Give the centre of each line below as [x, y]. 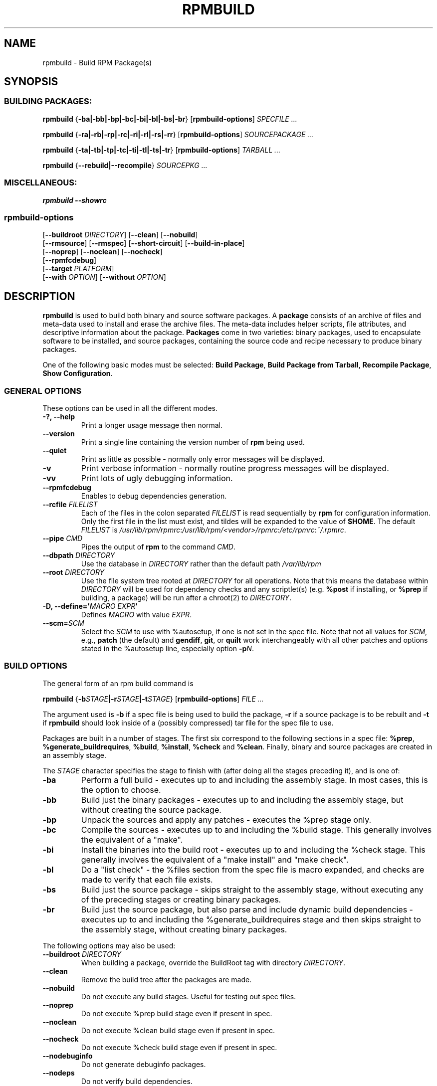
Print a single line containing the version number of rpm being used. [193, 442]
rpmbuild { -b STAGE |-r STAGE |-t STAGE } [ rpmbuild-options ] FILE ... [153, 699]
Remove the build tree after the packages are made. [166, 979]
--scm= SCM [63, 623]
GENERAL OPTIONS [43, 391]
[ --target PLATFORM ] [78, 269]
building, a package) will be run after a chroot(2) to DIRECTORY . [186, 597]
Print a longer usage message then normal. [152, 425]
